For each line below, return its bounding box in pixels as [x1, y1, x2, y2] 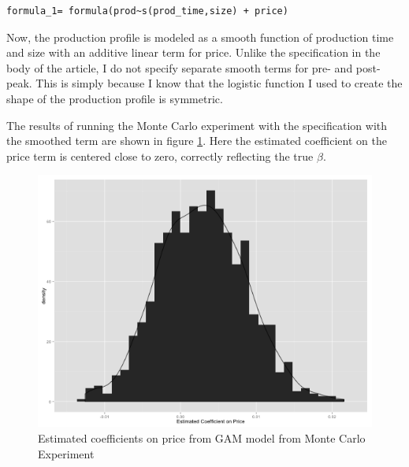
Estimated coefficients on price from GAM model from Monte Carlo [38, 430, 366, 447]
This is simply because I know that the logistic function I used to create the [35, 75, 403, 91]
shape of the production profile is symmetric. [6, 90, 223, 106]
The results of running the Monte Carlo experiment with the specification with [6, 117, 388, 133]
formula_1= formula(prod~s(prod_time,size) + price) [6, 6, 288, 17]
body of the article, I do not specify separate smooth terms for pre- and [6, 59, 353, 76]
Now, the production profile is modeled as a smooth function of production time [6, 28, 394, 45]
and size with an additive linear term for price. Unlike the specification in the [6, 44, 381, 61]
